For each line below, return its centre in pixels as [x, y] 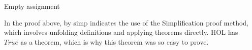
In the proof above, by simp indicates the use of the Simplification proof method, [126, 22]
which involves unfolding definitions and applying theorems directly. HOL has [121, 32]
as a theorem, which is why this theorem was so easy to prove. [114, 41]
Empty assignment [32, 6]
